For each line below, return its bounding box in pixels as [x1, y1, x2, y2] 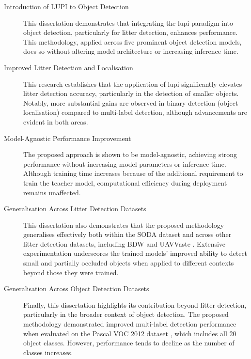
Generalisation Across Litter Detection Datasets [4, 203, 146, 214]
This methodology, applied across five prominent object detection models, [23, 36, 242, 47]
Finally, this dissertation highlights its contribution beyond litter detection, [23, 299, 247, 310]
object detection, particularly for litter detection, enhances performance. [23, 27, 238, 37]
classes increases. [23, 347, 73, 357]
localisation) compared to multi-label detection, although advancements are [23, 107, 247, 117]
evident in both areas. [23, 116, 88, 126]
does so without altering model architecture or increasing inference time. [23, 46, 238, 56]
